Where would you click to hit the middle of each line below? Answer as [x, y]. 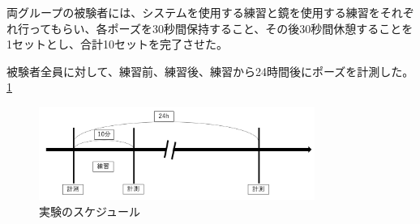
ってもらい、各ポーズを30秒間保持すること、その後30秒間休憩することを [221, 28]
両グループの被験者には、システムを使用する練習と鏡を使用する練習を [193, 12]
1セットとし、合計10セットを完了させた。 [117, 44]
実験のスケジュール [90, 211]
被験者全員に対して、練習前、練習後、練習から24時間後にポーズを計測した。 [210, 71]
